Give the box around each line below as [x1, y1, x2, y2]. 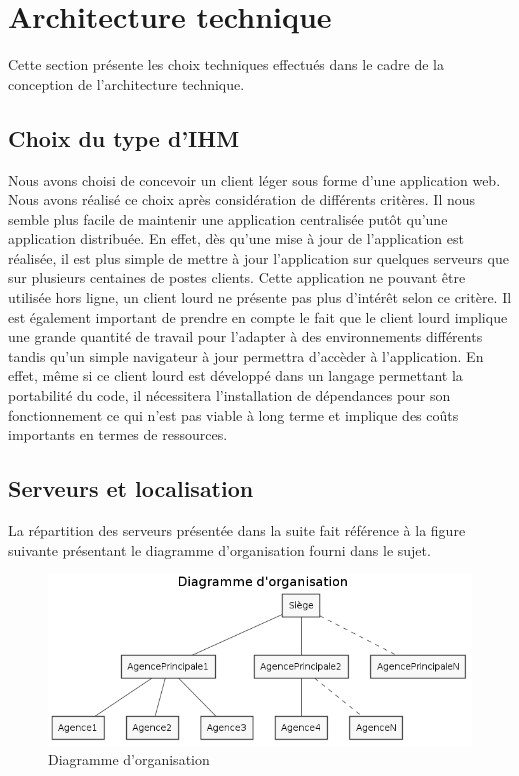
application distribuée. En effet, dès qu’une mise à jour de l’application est [8, 228, 464, 249]
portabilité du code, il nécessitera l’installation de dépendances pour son [8, 385, 451, 406]
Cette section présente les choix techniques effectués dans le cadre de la [8, 54, 444, 75]
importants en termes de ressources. [8, 424, 228, 445]
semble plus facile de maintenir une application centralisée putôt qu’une [8, 208, 448, 229]
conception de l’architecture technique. [8, 73, 245, 94]
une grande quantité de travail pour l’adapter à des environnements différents [8, 326, 483, 347]
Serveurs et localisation [8, 473, 254, 504]
